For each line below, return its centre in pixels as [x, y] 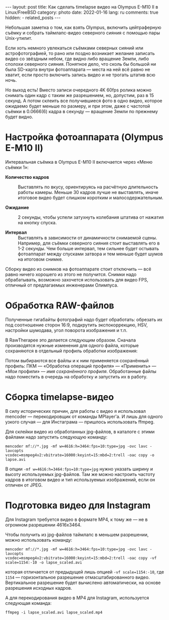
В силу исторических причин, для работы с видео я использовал [76, 411]
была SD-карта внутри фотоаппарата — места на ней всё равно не [78, 69]
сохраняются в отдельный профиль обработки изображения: [71, 351]
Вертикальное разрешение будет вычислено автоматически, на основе [83, 583]
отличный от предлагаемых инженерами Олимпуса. [62, 285]
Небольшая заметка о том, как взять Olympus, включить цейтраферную [83, 27]
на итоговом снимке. [41, 259]
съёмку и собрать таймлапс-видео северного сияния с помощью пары [83, 33]
